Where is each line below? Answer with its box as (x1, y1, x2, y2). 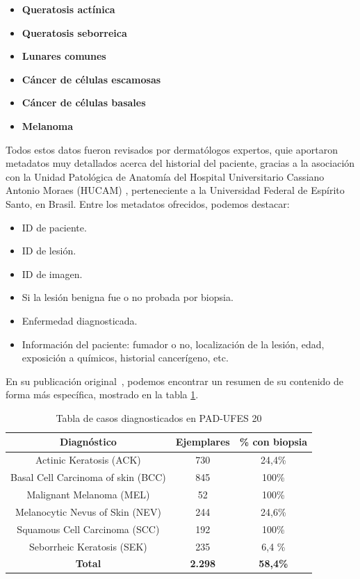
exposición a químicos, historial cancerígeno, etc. (22, 350, 229, 365)
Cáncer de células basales (22, 95, 146, 110)
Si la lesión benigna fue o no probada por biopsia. (22, 290, 234, 304)
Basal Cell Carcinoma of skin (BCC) (10, 470, 166, 484)
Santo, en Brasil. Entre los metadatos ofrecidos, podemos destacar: (6, 196, 290, 211)
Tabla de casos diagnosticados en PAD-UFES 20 (56, 410, 262, 425)
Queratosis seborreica (22, 25, 127, 40)
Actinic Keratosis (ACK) (35, 452, 141, 467)
